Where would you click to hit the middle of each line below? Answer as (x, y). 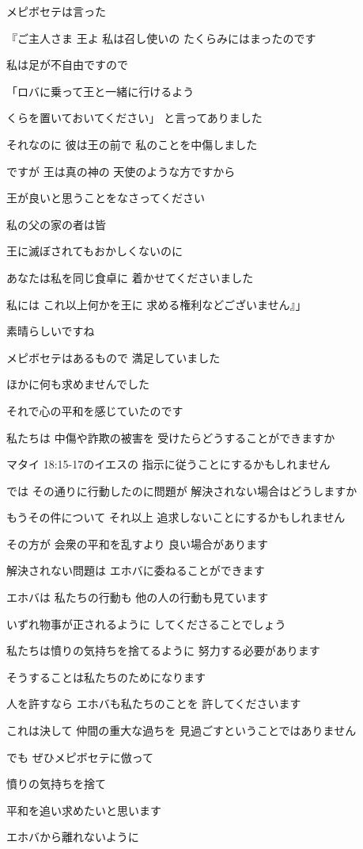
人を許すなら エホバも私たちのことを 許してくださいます (154, 704)
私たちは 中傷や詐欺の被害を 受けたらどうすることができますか (171, 437)
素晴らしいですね (51, 331)
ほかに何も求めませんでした (78, 384)
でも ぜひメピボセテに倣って (80, 757)
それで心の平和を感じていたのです (95, 410)
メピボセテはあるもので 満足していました (113, 357)
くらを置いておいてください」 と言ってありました (134, 118)
